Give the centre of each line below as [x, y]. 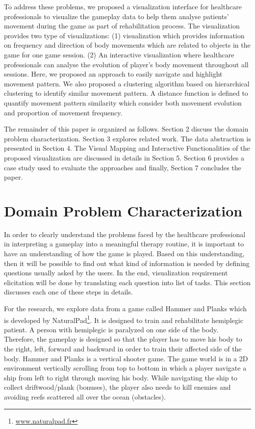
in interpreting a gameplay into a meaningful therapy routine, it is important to [124, 244]
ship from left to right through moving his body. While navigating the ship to [121, 377]
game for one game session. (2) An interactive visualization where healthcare [119, 54]
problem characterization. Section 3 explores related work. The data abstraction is [127, 138]
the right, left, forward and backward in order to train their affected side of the [123, 349]
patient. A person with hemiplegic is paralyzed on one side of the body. [111, 329]
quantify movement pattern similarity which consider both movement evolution [123, 102]
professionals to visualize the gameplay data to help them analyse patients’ [116, 16]
